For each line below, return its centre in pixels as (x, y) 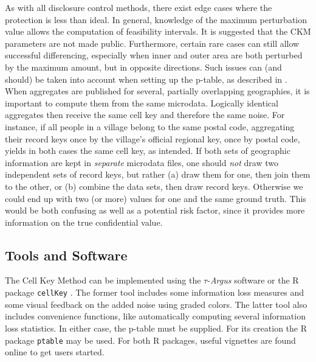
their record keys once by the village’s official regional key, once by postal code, (153, 138)
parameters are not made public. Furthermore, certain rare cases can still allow (152, 43)
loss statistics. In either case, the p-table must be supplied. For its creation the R (156, 328)
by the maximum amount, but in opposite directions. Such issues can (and (143, 67)
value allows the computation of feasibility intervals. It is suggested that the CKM (158, 31)
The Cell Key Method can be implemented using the (103, 280)
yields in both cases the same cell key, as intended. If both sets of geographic (148, 151)
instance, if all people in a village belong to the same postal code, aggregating (150, 126)
